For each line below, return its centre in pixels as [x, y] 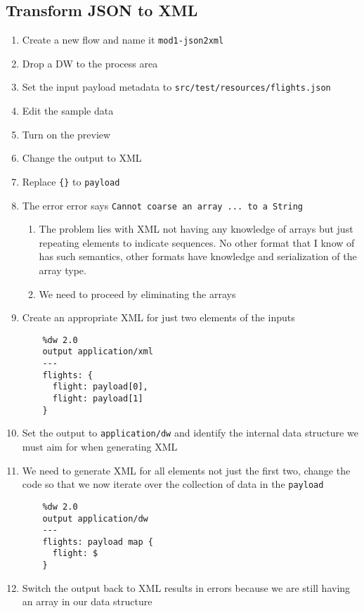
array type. [63, 270]
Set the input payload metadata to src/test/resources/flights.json [176, 87]
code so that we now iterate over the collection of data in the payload [173, 484]
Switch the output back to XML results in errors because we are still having [186, 587]
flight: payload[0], [100, 387]
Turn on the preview [66, 134]
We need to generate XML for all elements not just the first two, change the [186, 470]
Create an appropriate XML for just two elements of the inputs [158, 317]
